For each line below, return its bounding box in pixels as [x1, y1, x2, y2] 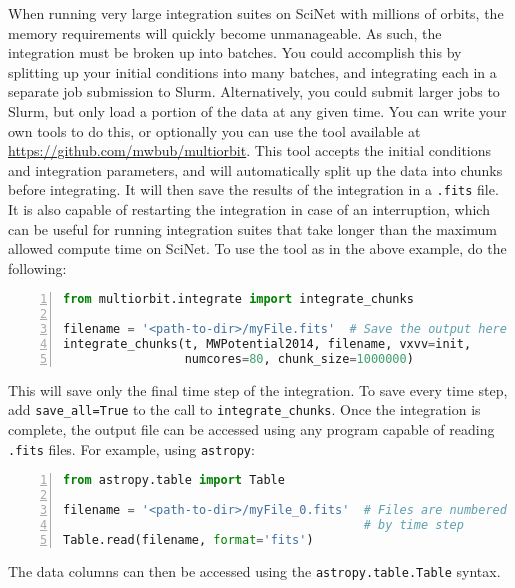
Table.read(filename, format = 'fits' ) [63, 532, 314, 547]
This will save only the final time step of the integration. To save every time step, [8, 379, 508, 400]
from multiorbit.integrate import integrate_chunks [63, 292, 414, 307]
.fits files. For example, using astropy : [8, 438, 255, 459]
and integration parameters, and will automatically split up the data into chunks [8, 159, 503, 180]
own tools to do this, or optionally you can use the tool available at [8, 120, 421, 141]
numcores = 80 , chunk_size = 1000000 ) [184, 351, 414, 366]
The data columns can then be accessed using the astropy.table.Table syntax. [8, 560, 501, 581]
